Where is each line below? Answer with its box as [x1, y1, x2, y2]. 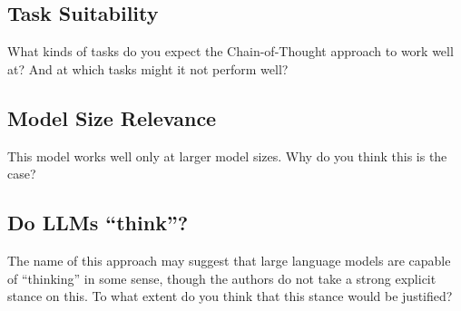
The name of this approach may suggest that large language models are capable [7, 250, 451, 269]
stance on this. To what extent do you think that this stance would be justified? [7, 287, 453, 306]
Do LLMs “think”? [7, 209, 189, 237]
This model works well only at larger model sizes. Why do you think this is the [7, 146, 447, 165]
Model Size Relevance [7, 103, 217, 131]
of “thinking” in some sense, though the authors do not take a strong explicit [7, 268, 436, 287]
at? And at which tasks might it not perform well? [7, 59, 289, 78]
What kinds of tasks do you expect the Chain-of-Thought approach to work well [7, 42, 454, 61]
